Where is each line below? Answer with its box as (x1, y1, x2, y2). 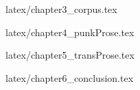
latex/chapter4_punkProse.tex (5, 25, 135, 39)
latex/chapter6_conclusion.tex (5, 70, 134, 85)
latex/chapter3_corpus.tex (5, 2, 117, 16)
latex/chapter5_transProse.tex (5, 48, 135, 62)
